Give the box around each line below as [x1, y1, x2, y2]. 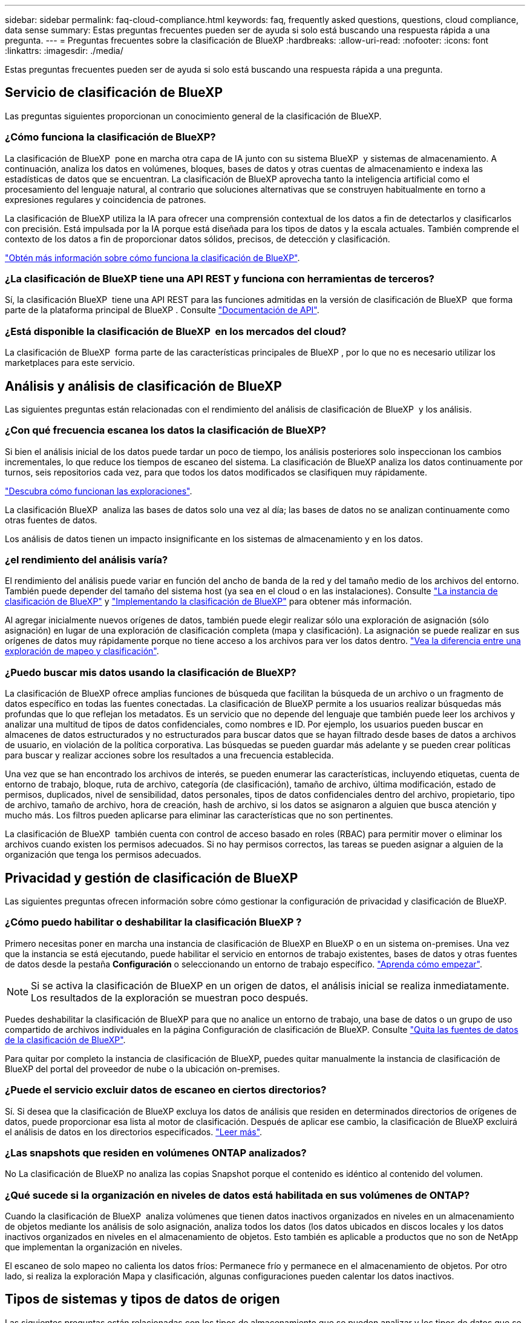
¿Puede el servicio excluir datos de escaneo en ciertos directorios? [5, 1084, 327, 1096]
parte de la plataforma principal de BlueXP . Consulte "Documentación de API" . [5, 305, 319, 316]
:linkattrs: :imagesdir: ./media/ [5, 45, 123, 56]
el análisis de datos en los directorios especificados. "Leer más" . [5, 1126, 263, 1137]
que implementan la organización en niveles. [5, 1242, 183, 1253]
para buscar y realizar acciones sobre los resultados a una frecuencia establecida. [5, 750, 334, 761]
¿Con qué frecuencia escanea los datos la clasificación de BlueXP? [5, 424, 326, 437]
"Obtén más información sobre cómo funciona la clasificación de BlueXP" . [5, 252, 300, 263]
